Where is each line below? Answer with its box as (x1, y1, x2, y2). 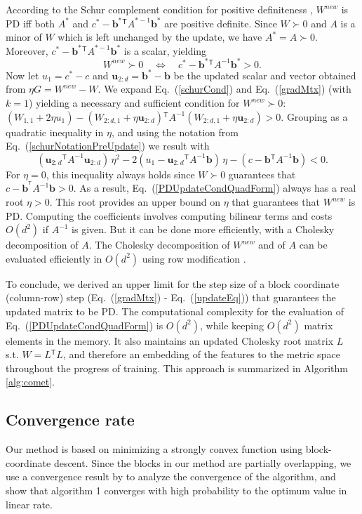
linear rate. (6, 496, 53, 511)
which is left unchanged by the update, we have (58, 29, 262, 44)
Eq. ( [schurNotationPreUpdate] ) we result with (6, 138, 210, 153)
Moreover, (6, 43, 48, 58)
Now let (6, 67, 39, 82)
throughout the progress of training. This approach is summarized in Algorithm (6, 360, 348, 375)
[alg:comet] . (6, 374, 55, 389)
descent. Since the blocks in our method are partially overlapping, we (53, 455, 351, 470)
